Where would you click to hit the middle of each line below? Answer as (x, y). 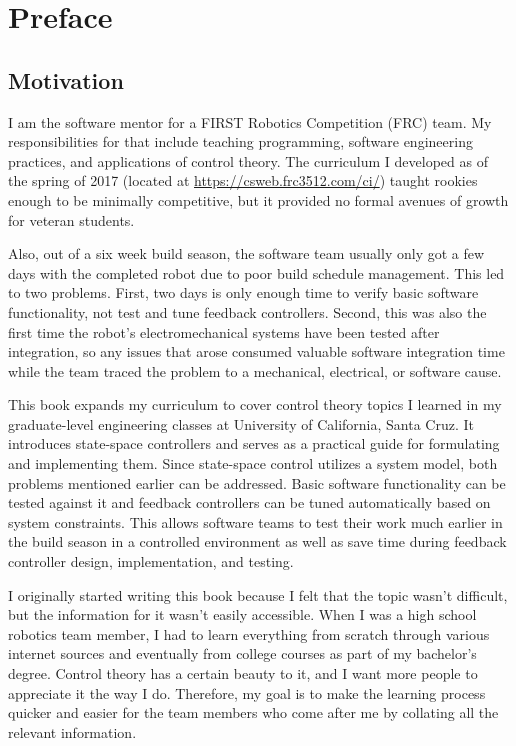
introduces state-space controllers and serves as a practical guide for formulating (254, 443)
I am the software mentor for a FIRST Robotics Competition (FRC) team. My (250, 121)
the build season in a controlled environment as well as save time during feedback (257, 541)
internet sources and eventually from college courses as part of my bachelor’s (242, 653)
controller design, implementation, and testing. (151, 561)
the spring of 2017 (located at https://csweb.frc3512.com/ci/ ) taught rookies (243, 180)
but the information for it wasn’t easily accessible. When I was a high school (242, 614)
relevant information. (72, 731)
